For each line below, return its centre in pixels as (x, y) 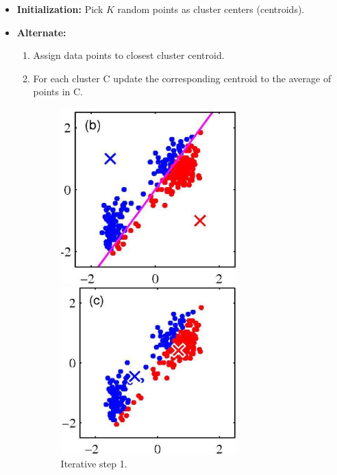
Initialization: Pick (60, 9)
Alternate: (41, 32)
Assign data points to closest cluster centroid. (129, 55)
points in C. (58, 92)
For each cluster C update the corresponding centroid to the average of (182, 78)
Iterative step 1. (94, 464)
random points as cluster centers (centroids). (211, 9)
